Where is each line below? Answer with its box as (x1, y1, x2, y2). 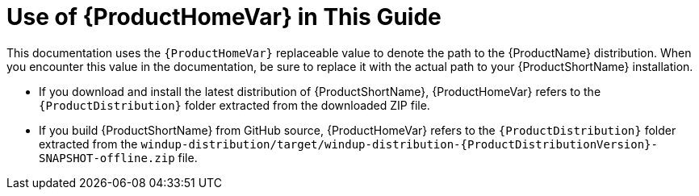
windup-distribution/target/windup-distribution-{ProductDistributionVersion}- (140, 137, 658, 151)
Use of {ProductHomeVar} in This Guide (6, 3, 442, 31)
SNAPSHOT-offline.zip (39, 151, 175, 165)
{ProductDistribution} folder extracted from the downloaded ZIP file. (39, 98, 430, 112)
